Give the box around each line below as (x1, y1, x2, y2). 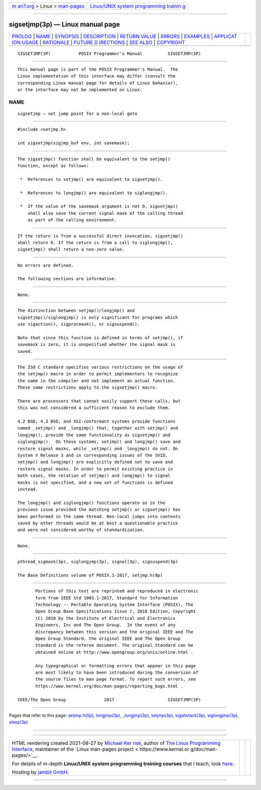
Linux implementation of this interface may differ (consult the (17, 73, 176, 79)
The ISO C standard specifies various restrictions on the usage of (17, 364, 183, 370)
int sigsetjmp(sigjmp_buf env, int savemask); (17, 141, 130, 146)
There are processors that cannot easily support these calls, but (17, 398, 181, 404)
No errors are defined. (17, 262, 74, 268)
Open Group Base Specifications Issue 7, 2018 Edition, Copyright (35, 609, 196, 614)
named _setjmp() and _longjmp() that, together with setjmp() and (17, 426, 178, 431)
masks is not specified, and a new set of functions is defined (17, 480, 174, 485)
